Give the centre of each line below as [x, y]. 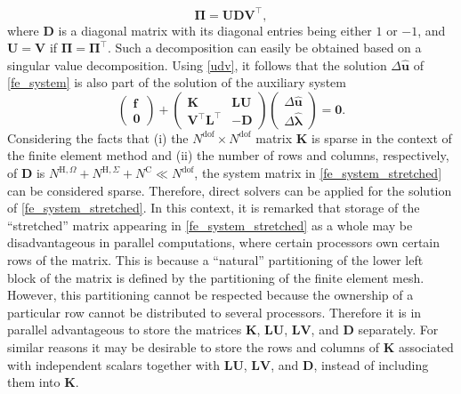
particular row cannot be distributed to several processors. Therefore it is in [214, 312]
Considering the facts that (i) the [98, 137]
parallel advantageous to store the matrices [125, 330]
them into [34, 382]
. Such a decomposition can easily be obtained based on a [265, 48]
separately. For [398, 330]
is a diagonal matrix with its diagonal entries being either [215, 30]
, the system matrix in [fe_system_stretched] [318, 173]
